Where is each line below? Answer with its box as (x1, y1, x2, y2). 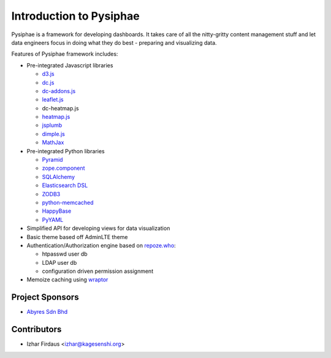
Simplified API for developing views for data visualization (26, 224, 170, 232)
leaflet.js (42, 96, 64, 104)
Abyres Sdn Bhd (26, 308, 68, 316)
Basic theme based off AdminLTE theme (26, 233, 128, 240)
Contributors (11, 324, 62, 335)
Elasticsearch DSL (42, 181, 88, 189)
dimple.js (42, 130, 66, 137)
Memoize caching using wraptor (26, 276, 108, 283)
